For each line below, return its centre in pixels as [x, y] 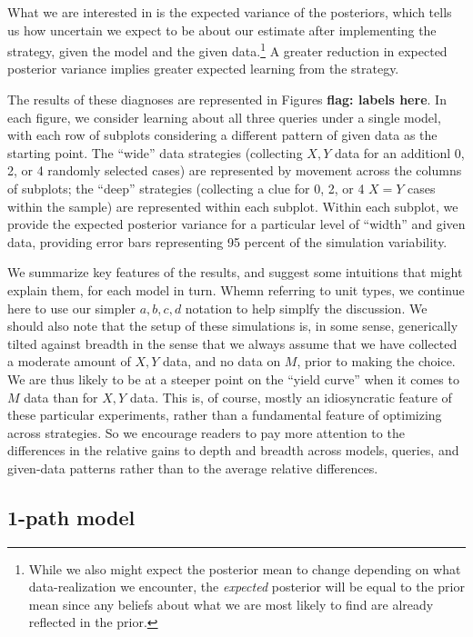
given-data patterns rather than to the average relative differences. [193, 468]
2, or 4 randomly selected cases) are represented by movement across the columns [235, 170]
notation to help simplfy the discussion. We [306, 308]
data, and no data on [222, 361]
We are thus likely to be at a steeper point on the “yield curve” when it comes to [233, 378]
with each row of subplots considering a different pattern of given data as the [222, 135]
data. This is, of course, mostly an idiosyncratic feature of [291, 397]
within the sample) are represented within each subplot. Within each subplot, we [233, 206]
